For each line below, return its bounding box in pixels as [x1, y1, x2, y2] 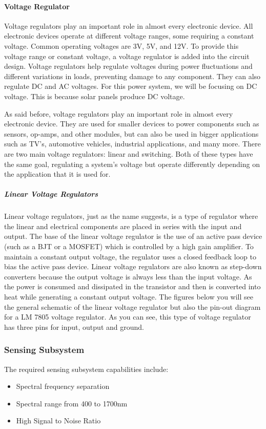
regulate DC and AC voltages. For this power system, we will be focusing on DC [4, 81, 257, 91]
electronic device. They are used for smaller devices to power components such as [4, 118, 259, 129]
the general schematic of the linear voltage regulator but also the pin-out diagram [4, 301, 261, 312]
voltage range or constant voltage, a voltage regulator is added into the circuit [4, 50, 250, 61]
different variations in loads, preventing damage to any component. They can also [4, 70, 261, 81]
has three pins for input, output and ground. [4, 321, 144, 332]
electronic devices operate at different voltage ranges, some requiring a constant [4, 30, 254, 41]
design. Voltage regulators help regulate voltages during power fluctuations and [4, 61, 253, 71]
